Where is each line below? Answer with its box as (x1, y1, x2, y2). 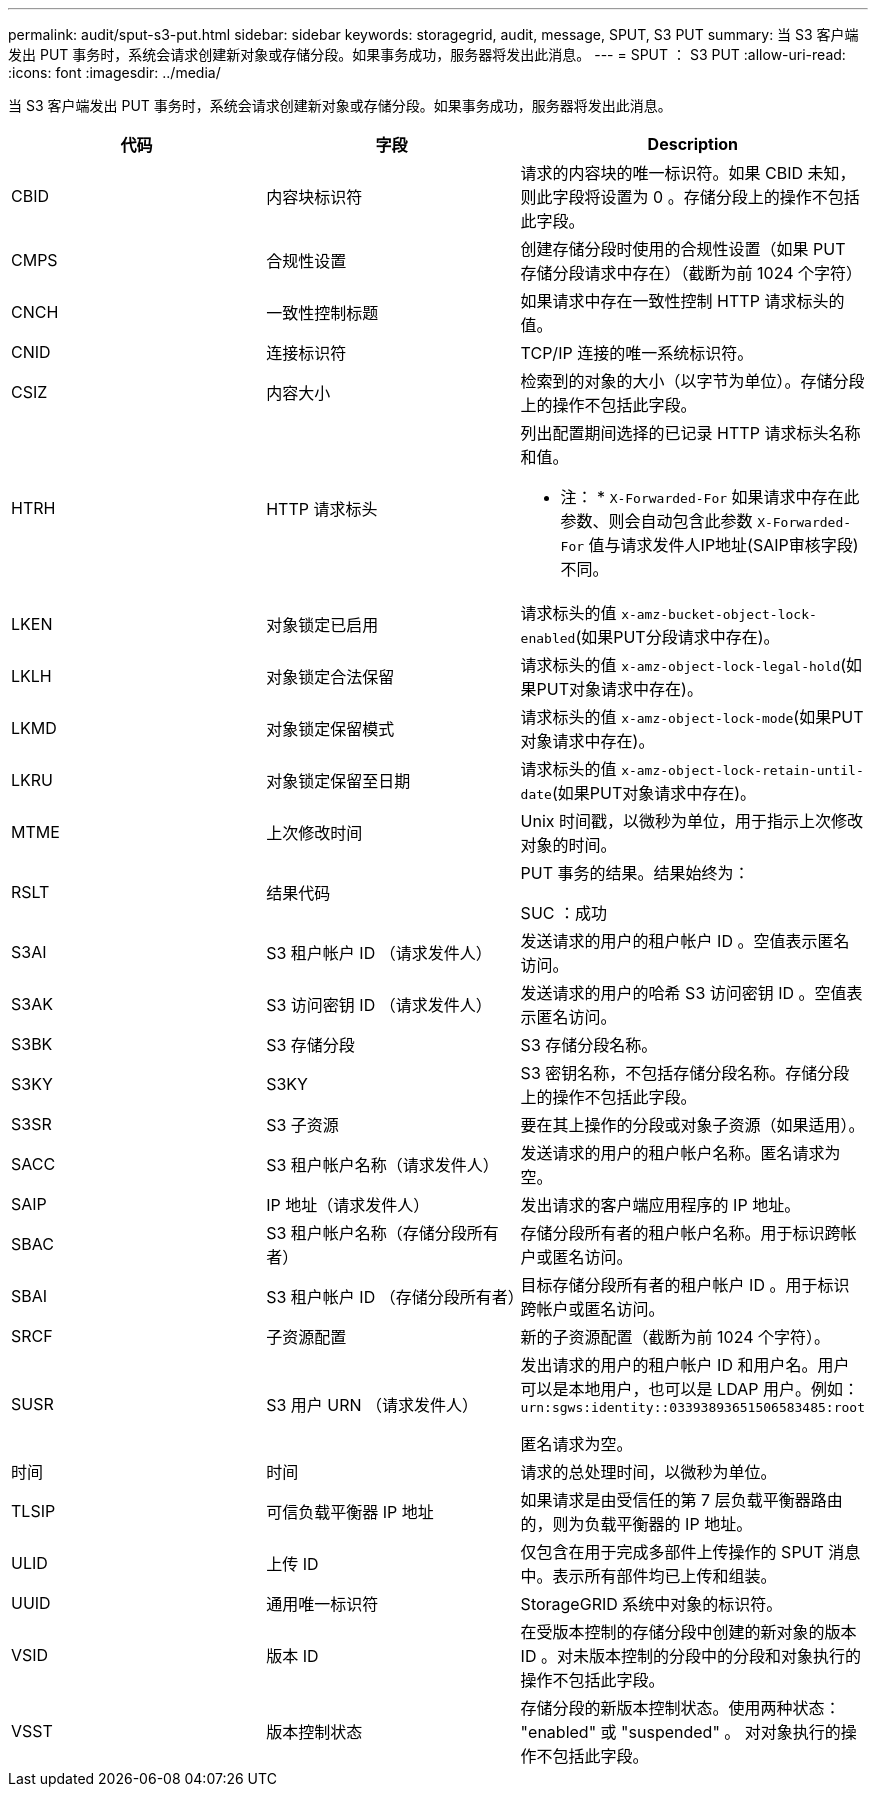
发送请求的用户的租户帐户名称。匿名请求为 (520, 1143, 841, 1163)
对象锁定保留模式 (266, 719, 395, 739)
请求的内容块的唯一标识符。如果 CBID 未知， (520, 163, 856, 183)
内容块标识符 (266, 187, 363, 207)
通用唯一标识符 (266, 1594, 379, 1614)
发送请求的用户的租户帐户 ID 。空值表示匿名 (520, 931, 850, 951)
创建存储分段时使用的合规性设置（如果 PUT (520, 239, 846, 259)
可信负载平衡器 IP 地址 (266, 1502, 434, 1522)
